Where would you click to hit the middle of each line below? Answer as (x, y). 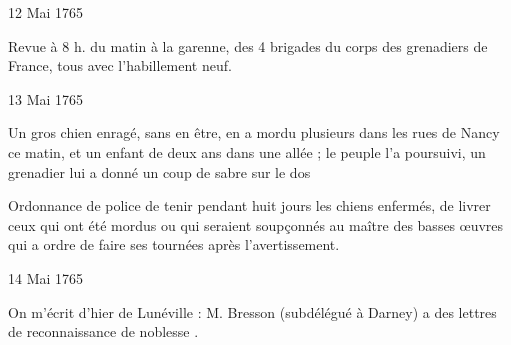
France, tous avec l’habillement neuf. (120, 65)
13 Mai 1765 (46, 98)
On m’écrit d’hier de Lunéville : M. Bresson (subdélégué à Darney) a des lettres (252, 311)
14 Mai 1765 (46, 277)
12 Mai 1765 (46, 12)
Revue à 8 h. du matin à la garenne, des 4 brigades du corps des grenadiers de (248, 45)
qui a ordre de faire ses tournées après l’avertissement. (174, 244)
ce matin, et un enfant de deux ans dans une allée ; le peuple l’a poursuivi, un (247, 151)
